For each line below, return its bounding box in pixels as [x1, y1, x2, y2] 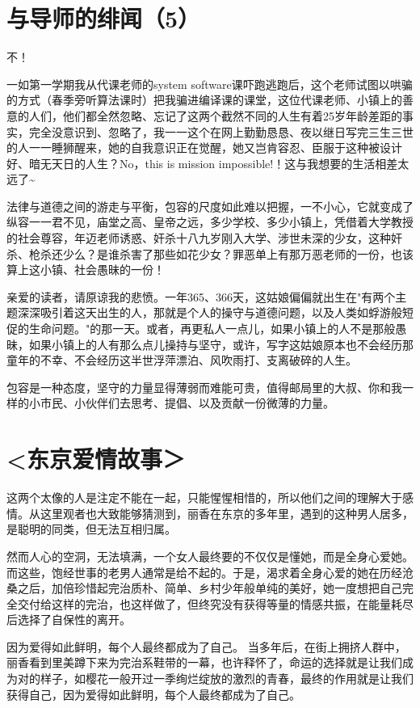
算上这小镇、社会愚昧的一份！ [6, 261, 165, 278]
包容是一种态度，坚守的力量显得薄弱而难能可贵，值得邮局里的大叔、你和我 [6, 378, 402, 395]
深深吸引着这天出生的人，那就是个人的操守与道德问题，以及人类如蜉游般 [17, 304, 402, 321]
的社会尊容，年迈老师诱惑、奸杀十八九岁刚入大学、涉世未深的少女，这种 [6, 230, 391, 247]
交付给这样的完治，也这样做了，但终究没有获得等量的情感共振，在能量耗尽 [17, 595, 414, 612]
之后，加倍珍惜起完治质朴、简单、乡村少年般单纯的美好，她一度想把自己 [17, 579, 402, 596]
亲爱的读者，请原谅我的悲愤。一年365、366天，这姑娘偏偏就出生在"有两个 [6, 288, 396, 305]
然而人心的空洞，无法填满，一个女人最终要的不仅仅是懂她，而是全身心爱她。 [6, 547, 414, 564]
